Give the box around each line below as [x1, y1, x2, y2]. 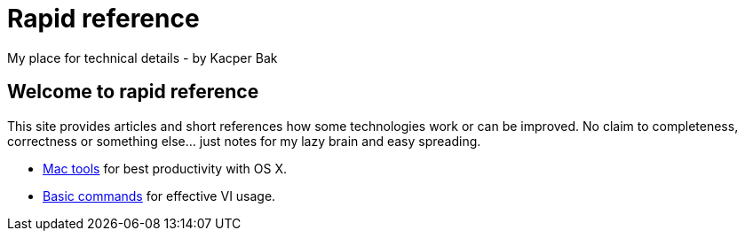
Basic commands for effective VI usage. [43, 188, 276, 203]
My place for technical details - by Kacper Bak [7, 50, 278, 65]
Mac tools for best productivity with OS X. [43, 160, 288, 176]
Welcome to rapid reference [7, 81, 259, 104]
